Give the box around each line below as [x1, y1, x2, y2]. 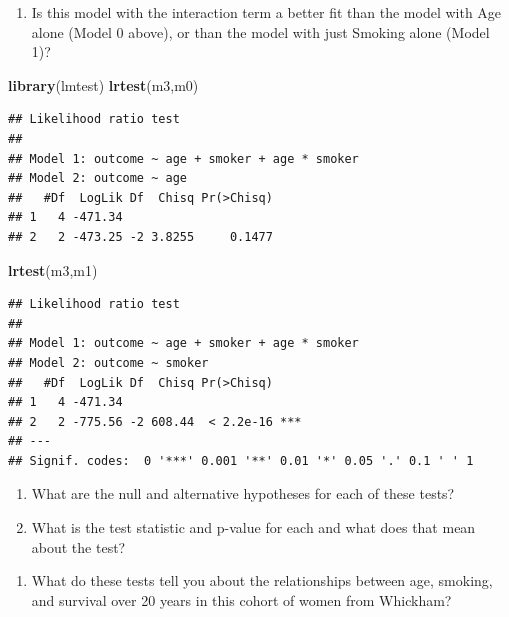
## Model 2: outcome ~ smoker [8, 355, 209, 370]
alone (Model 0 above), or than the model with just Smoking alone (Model [31, 21, 490, 42]
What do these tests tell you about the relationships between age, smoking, [31, 570, 493, 591]
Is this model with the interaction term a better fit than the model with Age [31, 2, 502, 22]
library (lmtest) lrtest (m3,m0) [8, 74, 199, 95]
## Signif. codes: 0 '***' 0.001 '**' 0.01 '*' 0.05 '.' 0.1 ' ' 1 [8, 453, 474, 468]
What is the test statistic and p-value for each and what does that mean [31, 517, 476, 538]
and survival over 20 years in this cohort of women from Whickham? [31, 589, 452, 610]
